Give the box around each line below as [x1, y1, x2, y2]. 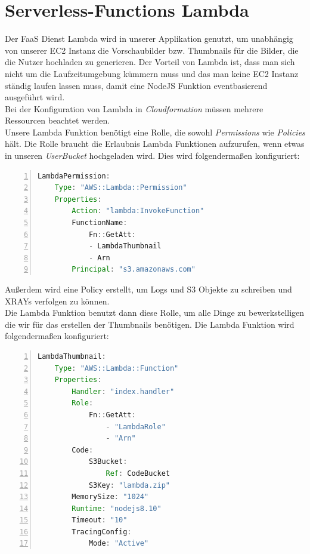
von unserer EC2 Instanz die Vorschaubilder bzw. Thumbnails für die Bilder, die [5, 44, 299, 56]
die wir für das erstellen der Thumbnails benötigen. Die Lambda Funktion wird [5, 318, 294, 330]
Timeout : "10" [72, 516, 128, 525]
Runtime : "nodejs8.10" [72, 504, 162, 513]
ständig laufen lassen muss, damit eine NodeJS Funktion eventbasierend [5, 79, 268, 91]
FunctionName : [72, 218, 128, 227]
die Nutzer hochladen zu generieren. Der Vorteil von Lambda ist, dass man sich [5, 56, 295, 68]
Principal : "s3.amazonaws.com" [72, 265, 196, 274]
